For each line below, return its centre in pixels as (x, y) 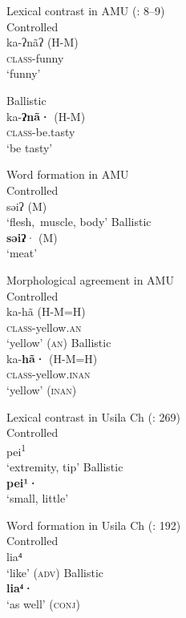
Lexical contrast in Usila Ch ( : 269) (93, 416)
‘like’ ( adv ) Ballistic (55, 572)
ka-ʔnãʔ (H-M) (42, 42)
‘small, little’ (38, 498)
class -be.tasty (41, 132)
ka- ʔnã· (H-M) (46, 116)
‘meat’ (22, 253)
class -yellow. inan (49, 374)
